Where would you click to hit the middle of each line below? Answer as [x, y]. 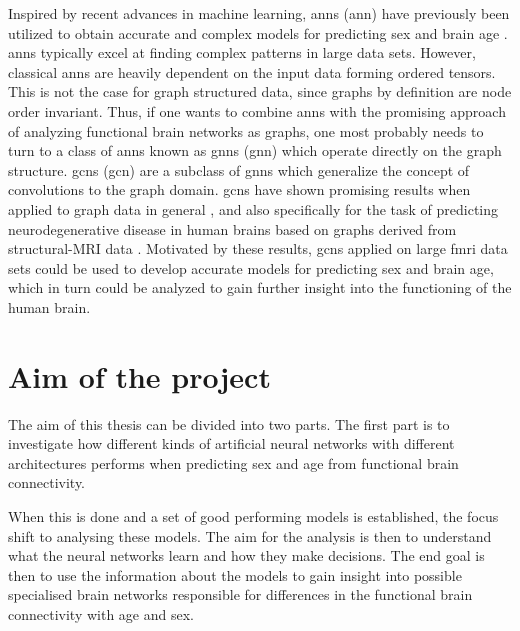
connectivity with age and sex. [101, 613]
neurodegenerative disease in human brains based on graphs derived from [232, 228]
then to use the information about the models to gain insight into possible [235, 574]
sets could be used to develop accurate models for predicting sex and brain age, [251, 267]
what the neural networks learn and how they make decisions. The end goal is [246, 555]
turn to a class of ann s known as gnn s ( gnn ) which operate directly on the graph [255, 150]
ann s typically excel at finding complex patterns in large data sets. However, [242, 52]
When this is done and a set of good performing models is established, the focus [253, 516]
